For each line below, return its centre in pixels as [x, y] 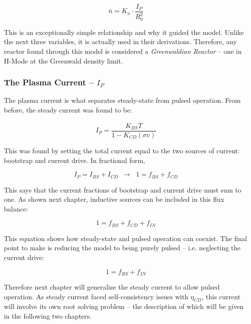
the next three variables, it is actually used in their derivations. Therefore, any [120, 41]
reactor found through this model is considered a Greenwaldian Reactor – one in [123, 51]
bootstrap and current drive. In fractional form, [75, 160]
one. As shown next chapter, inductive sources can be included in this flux [114, 199]
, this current [221, 296]
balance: [16, 208]
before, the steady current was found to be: [68, 110]
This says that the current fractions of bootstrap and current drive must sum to [123, 189]
